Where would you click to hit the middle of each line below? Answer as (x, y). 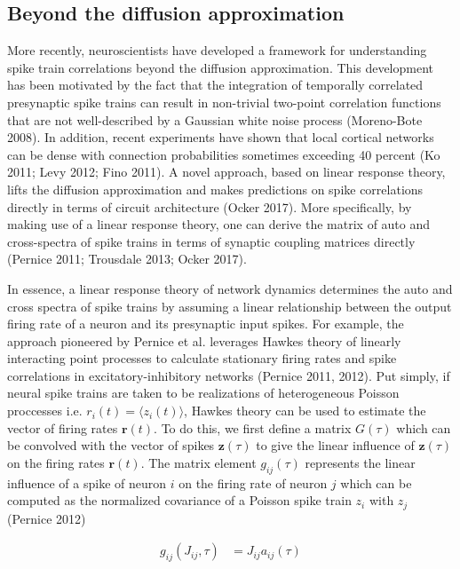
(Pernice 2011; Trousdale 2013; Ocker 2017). (127, 259)
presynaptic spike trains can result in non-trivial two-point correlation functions (224, 102)
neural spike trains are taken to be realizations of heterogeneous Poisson (203, 393)
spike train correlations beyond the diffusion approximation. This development (221, 67)
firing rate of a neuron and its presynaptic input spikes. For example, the (206, 324)
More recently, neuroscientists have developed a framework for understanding (217, 50)
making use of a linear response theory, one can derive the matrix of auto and (219, 224)
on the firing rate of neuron (253, 482)
